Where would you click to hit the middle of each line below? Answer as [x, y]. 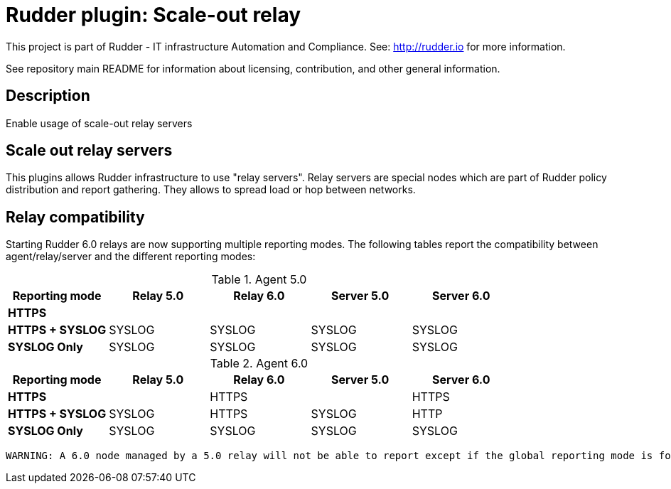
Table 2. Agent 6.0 [259, 364]
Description [48, 96]
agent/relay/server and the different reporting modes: [131, 257]
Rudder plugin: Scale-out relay [154, 15]
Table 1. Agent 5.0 [259, 280]
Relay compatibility [75, 217]
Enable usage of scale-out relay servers [99, 123]
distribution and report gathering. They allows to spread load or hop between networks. [211, 190]
